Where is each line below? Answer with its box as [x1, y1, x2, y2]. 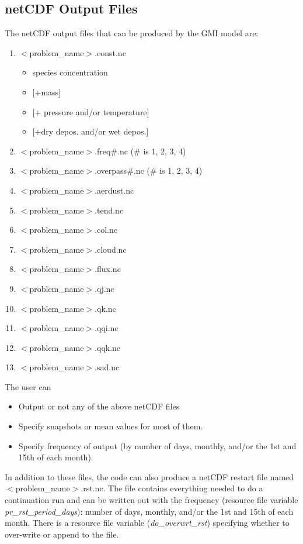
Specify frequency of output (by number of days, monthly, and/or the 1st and [18, 439, 297, 452]
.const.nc [95, 46, 126, 58]
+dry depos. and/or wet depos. [34, 125, 147, 137]
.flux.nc [95, 263, 121, 275]
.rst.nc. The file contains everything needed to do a [81, 482, 263, 494]
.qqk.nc [95, 341, 121, 353]
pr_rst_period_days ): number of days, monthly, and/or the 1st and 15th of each [5, 505, 294, 517]
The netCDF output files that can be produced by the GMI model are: [5, 27, 259, 39]
